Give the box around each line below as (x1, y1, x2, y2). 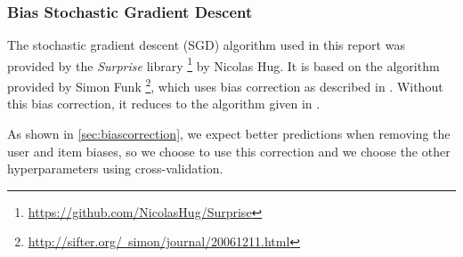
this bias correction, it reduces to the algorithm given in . (7, 94, 321, 113)
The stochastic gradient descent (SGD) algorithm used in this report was (7, 36, 405, 54)
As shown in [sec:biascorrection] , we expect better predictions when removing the (7, 124, 451, 142)
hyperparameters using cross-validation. (7, 159, 223, 178)
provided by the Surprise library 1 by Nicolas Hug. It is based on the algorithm (7, 53, 440, 75)
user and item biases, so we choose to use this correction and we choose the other (7, 141, 451, 160)
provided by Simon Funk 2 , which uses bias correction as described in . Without (7, 75, 443, 95)
